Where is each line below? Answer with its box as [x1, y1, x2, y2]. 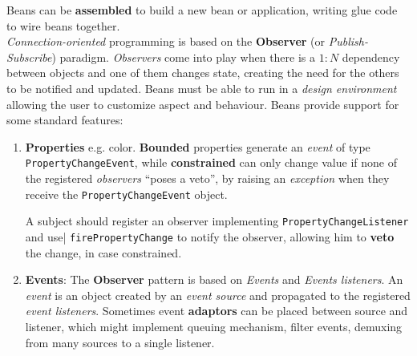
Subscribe [6, 48, 52, 65]
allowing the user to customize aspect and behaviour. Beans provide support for [6, 95, 399, 112]
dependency [342, 48, 400, 65]
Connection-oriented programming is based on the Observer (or [6, 33, 326, 50]
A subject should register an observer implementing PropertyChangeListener [25, 212, 409, 229]
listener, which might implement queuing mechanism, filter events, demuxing [25, 318, 403, 334]
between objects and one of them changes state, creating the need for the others [6, 64, 399, 81]
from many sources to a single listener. [25, 334, 215, 350]
